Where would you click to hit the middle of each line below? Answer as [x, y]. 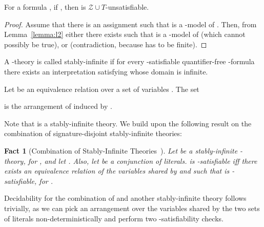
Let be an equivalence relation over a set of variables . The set [102, 89]
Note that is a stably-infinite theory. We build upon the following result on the [128, 123]
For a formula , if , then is [45, 7]
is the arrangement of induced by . [58, 106]
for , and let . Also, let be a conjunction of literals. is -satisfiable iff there [143, 160]
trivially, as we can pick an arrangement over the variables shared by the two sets [132, 208]
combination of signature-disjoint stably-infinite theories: [93, 133]
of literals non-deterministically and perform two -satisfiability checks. [114, 218]
